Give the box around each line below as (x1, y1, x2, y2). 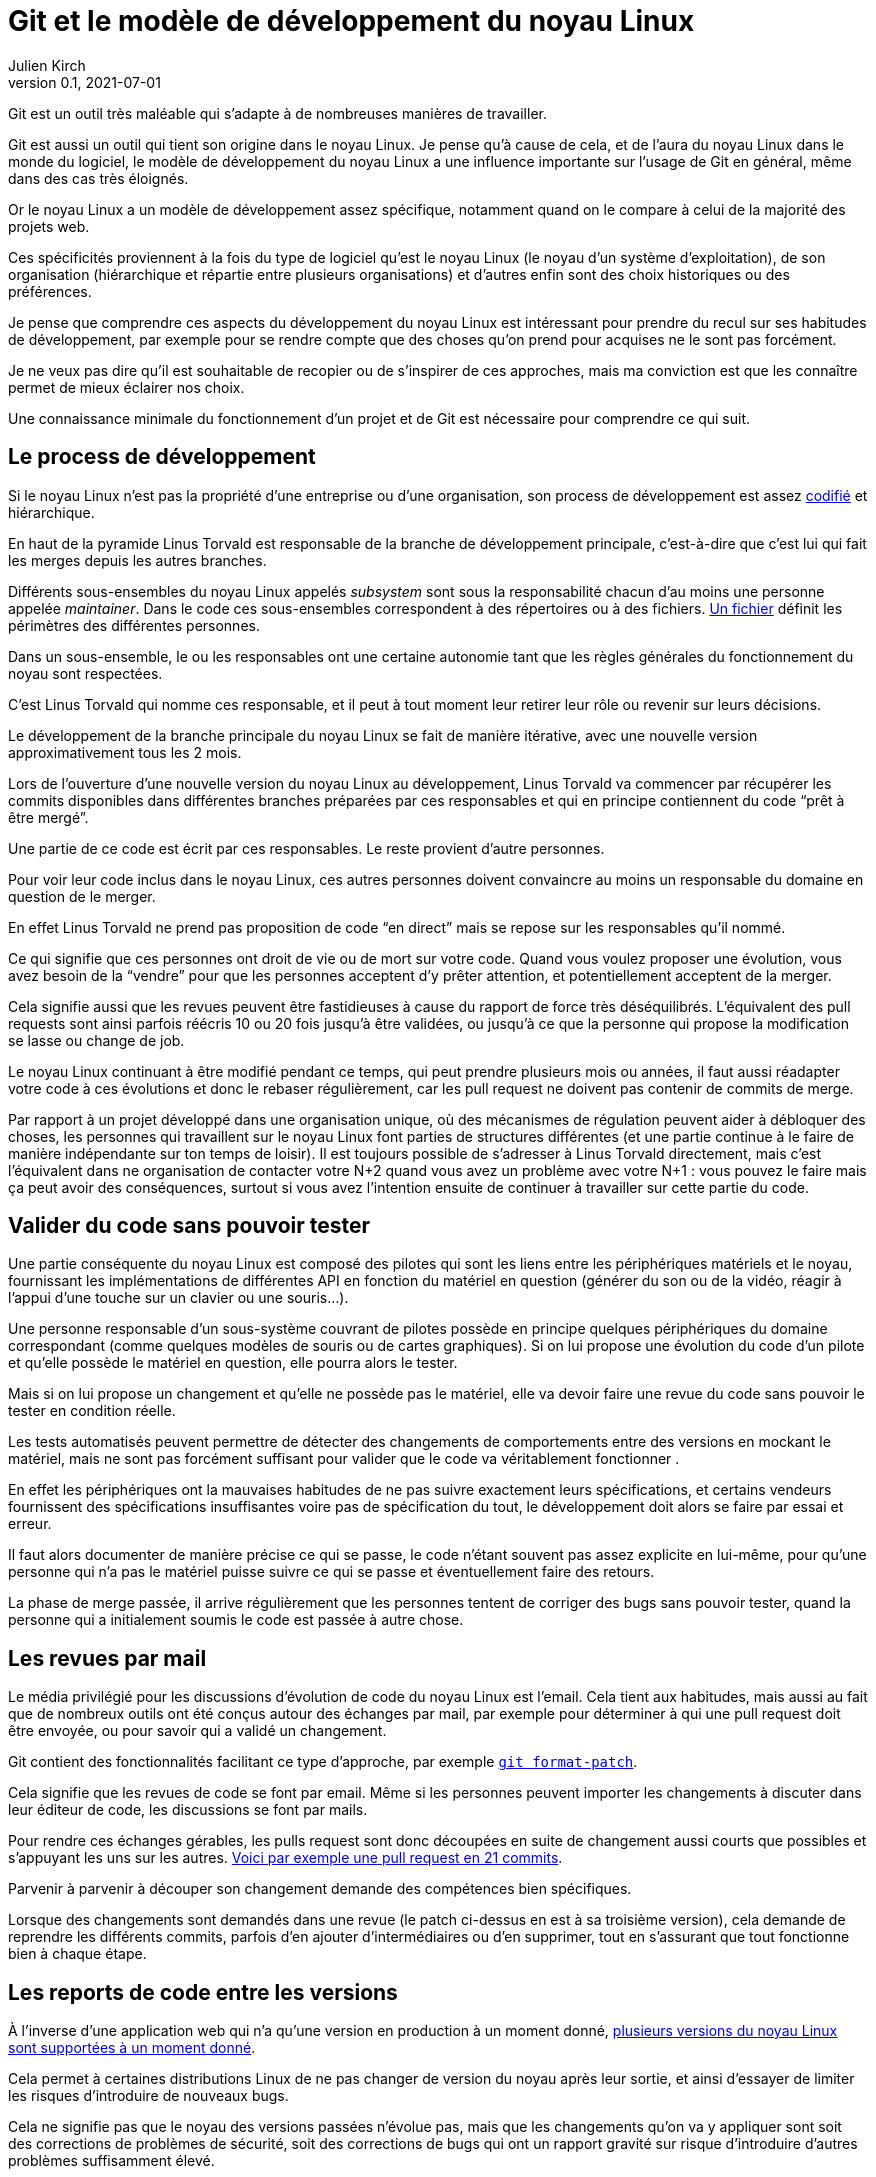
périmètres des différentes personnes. (8, 616, 260, 634)
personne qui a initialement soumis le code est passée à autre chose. (8, 1611, 464, 1629)
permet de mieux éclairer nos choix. (8, 378, 245, 396)
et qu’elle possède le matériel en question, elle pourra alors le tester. (8, 1354, 458, 1372)
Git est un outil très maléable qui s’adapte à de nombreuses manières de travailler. (8, 104, 547, 122)
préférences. (8, 282, 92, 300)
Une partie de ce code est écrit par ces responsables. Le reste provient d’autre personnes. (8, 839, 605, 857)
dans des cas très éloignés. (8, 169, 189, 187)
